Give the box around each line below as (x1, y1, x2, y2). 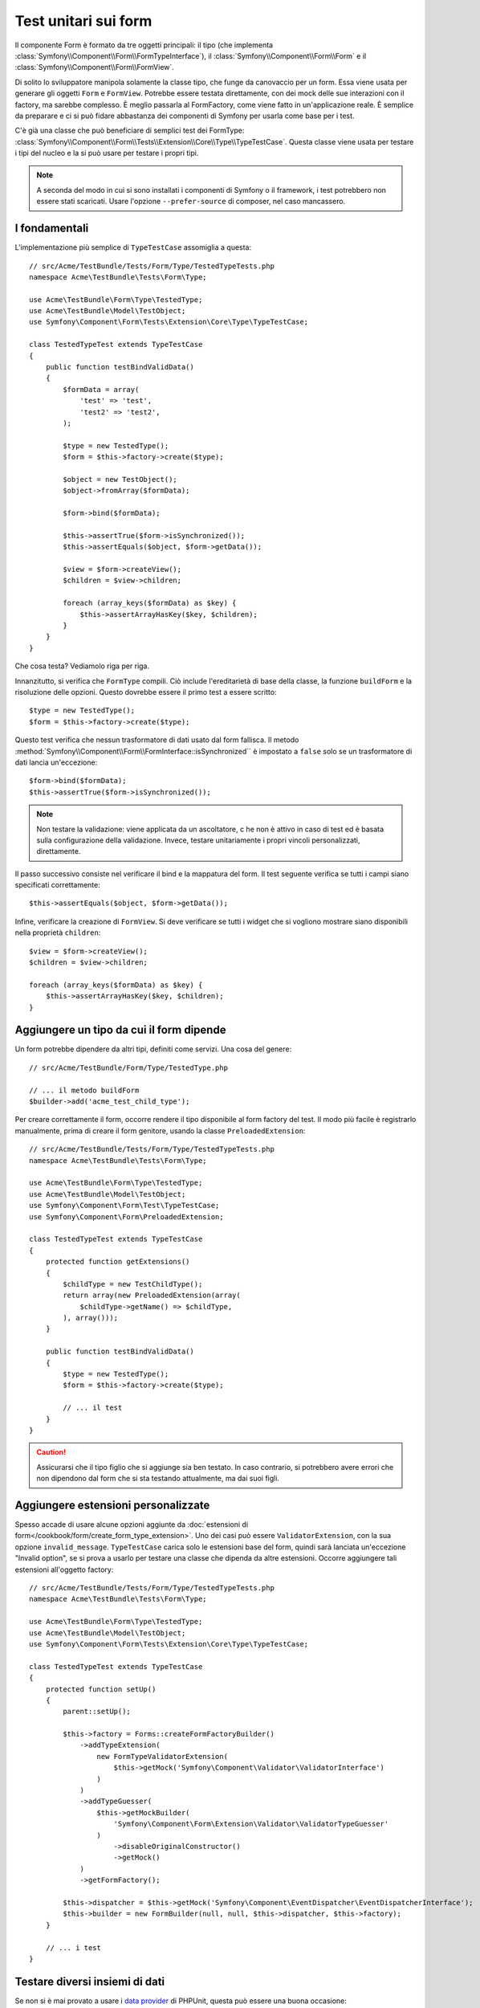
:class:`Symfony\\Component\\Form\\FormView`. (14, 63, 174, 72)
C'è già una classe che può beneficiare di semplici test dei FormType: (14, 125, 245, 136)
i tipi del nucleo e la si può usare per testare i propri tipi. (14, 149, 199, 158)
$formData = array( (63, 385, 140, 394)
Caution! (36, 1447, 67, 1457)
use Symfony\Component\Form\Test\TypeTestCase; (29, 1201, 220, 1210)
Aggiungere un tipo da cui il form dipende (14, 1023, 226, 1037)
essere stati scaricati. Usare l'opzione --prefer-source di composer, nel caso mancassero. (36, 197, 346, 206)
